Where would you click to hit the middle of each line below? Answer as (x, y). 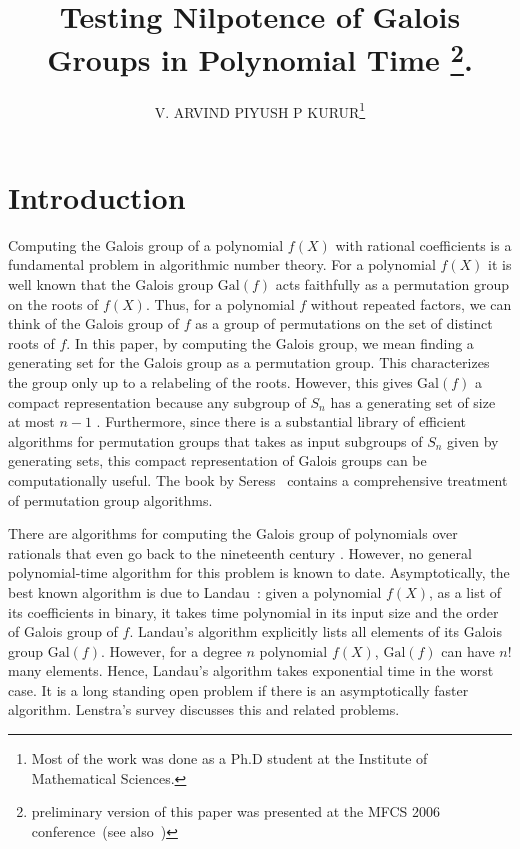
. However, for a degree (171, 650)
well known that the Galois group (111, 284)
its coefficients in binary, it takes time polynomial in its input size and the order (253, 611)
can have (468, 650)
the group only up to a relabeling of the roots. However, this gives (210, 381)
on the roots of (53, 303)
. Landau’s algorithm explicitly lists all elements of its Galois (316, 631)
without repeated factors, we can (411, 303)
